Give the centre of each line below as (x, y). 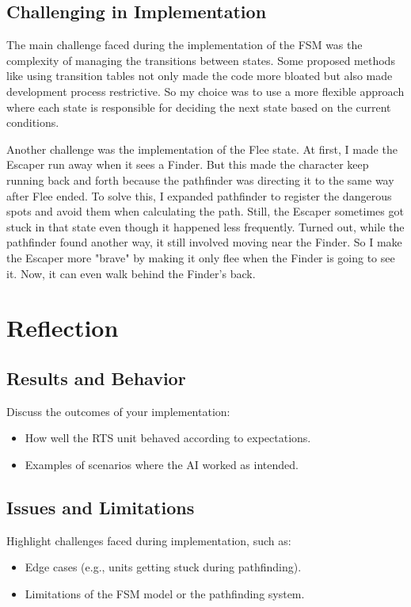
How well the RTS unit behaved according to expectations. (168, 438)
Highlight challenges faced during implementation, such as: (149, 540)
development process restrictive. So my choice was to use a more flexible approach (205, 91)
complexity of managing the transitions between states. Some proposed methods (201, 60)
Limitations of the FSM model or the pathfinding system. (165, 593)
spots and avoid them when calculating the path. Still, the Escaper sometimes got (205, 211)
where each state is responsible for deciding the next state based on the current (199, 107)
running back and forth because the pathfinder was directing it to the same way (200, 179)
